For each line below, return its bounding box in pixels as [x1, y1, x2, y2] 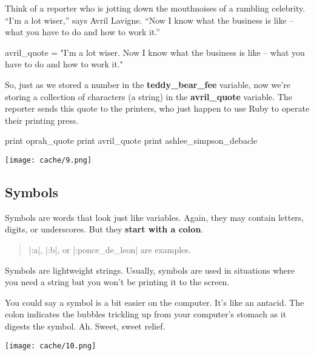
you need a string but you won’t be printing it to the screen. [5, 276, 230, 288]
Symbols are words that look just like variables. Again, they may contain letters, [5, 211, 304, 223]
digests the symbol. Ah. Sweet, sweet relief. [5, 319, 165, 332]
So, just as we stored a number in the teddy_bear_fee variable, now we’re [5, 78, 291, 90]
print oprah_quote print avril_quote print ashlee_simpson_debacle [5, 134, 258, 147]
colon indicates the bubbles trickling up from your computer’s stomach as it [5, 308, 287, 320]
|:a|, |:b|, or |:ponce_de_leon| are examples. [28, 243, 191, 255]
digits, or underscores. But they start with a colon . [5, 223, 204, 235]
